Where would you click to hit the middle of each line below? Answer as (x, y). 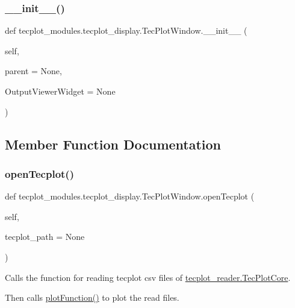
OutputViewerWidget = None (60, 91)
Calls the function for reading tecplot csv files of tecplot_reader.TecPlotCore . (148, 277)
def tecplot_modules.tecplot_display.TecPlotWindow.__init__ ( (126, 30)
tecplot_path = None (45, 237)
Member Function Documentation (113, 144)
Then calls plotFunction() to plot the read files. (92, 297)
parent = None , (33, 71)
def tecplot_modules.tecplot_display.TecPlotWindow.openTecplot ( (130, 196)
